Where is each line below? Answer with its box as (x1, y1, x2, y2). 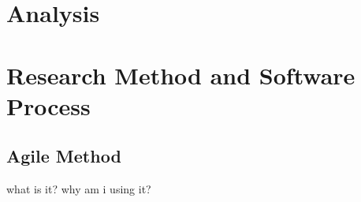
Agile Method (6, 144, 121, 168)
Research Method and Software (6, 58, 355, 91)
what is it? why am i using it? (6, 181, 151, 197)
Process (6, 89, 91, 122)
